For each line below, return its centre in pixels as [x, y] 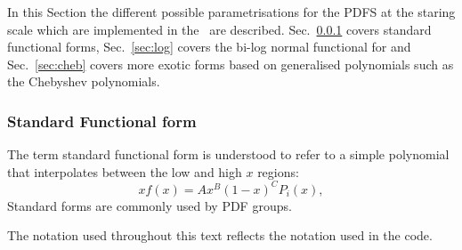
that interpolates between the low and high [125, 171]
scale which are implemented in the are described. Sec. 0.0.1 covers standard [219, 29]
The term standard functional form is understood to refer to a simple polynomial [228, 154]
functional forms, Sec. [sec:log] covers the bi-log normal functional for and [209, 47]
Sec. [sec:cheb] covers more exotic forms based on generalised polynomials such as [231, 64]
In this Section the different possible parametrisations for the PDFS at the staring [231, 12]
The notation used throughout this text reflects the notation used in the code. [220, 235]
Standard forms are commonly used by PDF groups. [150, 205]
